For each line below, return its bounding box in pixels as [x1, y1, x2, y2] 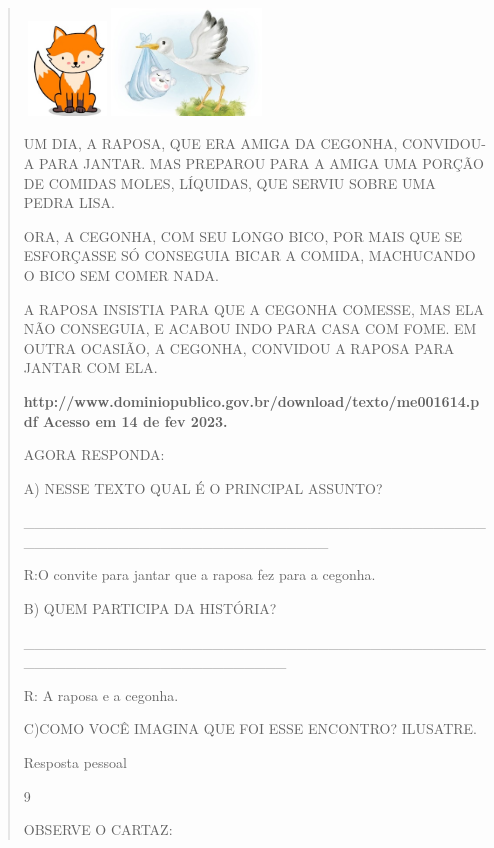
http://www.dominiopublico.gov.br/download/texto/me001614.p [23, 390, 480, 411]
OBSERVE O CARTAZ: [23, 819, 173, 840]
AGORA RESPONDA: [23, 444, 165, 465]
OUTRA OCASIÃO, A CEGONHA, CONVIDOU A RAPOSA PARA [23, 337, 455, 358]
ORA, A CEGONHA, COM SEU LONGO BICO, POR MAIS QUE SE [23, 225, 463, 246]
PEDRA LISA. [23, 192, 116, 213]
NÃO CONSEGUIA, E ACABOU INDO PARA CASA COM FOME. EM [23, 318, 477, 339]
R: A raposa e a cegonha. [23, 684, 179, 705]
